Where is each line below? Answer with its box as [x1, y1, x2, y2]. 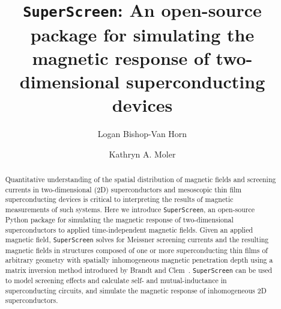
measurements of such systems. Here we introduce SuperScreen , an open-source [5, 204, 255, 214]
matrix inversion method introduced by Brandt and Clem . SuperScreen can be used [5, 265, 273, 275]
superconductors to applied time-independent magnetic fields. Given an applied [5, 224, 253, 234]
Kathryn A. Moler [109, 147, 176, 160]
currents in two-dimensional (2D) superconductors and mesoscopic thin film [5, 184, 242, 194]
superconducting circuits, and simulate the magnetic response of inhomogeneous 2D [5, 285, 267, 295]
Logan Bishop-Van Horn [97, 127, 187, 139]
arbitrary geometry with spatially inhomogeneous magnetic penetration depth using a [5, 255, 273, 265]
